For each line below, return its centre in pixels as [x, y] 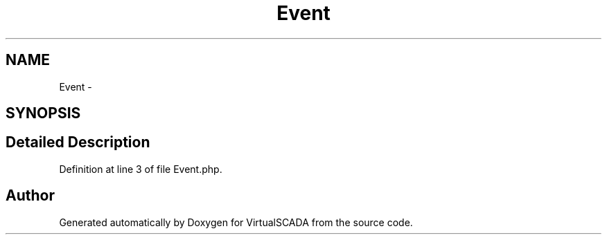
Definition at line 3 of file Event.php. [141, 169]
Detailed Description [78, 142]
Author [30, 196]
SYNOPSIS [43, 113]
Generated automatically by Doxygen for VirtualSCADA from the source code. [236, 222]
